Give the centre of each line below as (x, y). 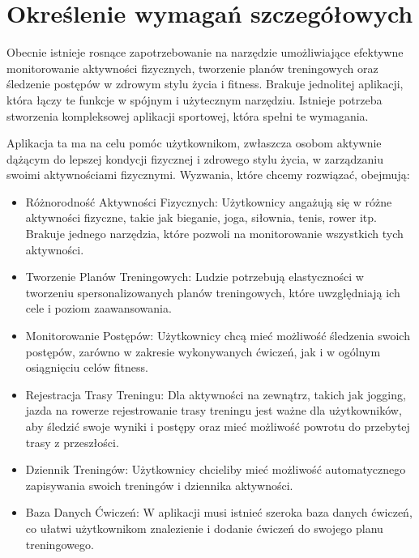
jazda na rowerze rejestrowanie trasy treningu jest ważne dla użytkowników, (214, 410)
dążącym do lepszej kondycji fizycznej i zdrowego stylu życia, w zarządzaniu (195, 158)
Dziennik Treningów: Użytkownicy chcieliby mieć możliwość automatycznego (216, 469)
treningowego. (60, 544)
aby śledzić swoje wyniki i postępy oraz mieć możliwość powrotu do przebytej (218, 426)
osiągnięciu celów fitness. (87, 367)
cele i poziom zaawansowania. (98, 308)
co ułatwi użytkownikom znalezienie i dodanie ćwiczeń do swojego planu (204, 528)
